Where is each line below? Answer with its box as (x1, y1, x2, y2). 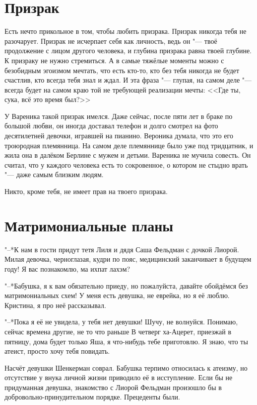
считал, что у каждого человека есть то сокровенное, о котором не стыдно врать (4, 159, 248, 170)
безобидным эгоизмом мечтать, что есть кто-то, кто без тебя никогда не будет (4, 65, 240, 75)
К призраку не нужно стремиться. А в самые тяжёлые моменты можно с (4, 55, 224, 65)
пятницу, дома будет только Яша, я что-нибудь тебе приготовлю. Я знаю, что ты (4, 336, 248, 346)
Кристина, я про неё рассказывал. (4, 300, 106, 310)
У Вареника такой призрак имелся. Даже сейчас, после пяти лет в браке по (4, 110, 233, 121)
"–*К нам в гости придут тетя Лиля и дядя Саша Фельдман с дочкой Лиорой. (4, 244, 239, 254)
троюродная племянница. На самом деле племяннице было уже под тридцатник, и (4, 140, 254, 150)
